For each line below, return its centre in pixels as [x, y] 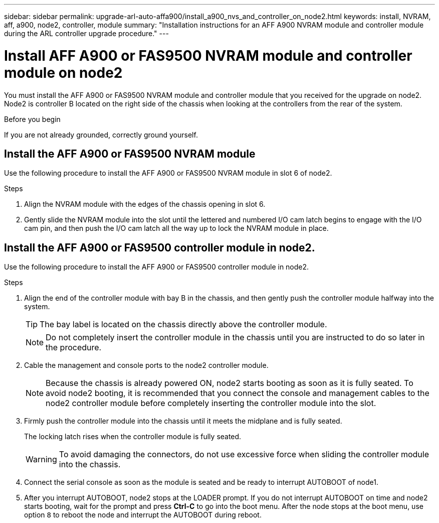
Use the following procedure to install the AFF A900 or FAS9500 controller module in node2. [157, 267]
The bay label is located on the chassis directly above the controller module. [183, 324]
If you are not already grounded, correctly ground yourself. [101, 135]
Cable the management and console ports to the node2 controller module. [146, 365]
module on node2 [63, 73]
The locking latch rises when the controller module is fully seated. [133, 437]
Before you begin [32, 119]
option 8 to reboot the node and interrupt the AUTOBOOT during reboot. [143, 515]
